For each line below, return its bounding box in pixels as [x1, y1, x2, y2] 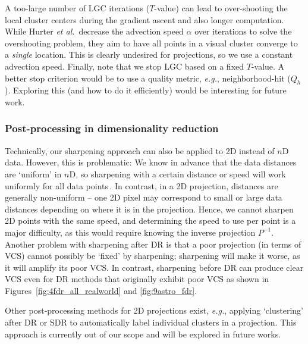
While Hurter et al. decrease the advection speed [5, 25, 184, 37]
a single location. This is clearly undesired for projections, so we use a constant [5, 48, 293, 61]
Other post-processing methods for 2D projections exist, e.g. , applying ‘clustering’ [5, 304, 303, 317]
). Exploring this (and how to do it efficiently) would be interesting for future [5, 84, 287, 96]
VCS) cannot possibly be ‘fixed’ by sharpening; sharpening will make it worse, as [5, 249, 300, 262]
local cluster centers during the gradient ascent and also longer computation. [5, 13, 284, 26]
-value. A [251, 60, 285, 72]
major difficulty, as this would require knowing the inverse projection [5, 226, 256, 238]
